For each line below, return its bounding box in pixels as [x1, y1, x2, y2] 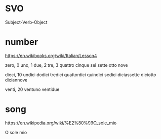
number [5, 36, 39, 48]
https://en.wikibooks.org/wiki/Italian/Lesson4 [5, 53, 97, 58]
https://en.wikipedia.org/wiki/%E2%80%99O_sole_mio [5, 120, 117, 126]
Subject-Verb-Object [5, 19, 48, 25]
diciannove [5, 77, 28, 83]
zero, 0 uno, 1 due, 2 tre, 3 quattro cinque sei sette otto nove [5, 62, 128, 68]
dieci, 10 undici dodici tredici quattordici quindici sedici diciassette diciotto [5, 72, 157, 78]
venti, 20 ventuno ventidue [5, 86, 60, 92]
